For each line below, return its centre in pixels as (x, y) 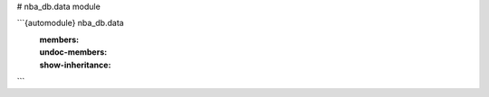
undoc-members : (73, 52)
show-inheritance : (75, 65)
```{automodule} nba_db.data (70, 23)
